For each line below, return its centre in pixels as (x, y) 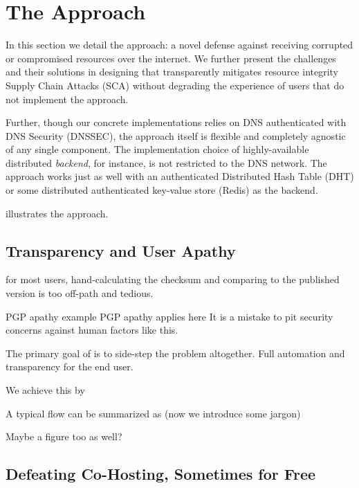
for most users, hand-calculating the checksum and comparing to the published (173, 279)
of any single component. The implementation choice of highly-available (157, 149)
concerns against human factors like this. (92, 330)
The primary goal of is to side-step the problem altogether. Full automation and (175, 353)
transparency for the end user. (70, 367)
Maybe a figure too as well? (64, 436)
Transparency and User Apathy (121, 250)
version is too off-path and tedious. (80, 293)
